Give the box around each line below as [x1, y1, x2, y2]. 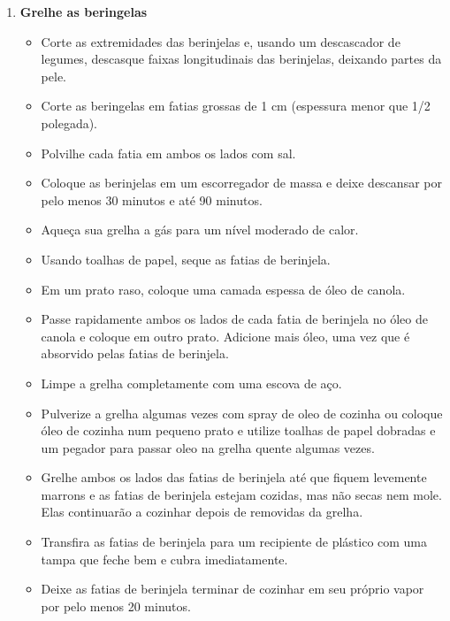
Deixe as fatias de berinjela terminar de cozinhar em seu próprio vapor [41, 579, 424, 598]
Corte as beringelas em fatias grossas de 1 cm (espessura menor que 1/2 [41, 96, 431, 115]
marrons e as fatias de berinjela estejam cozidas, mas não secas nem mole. [41, 485, 442, 503]
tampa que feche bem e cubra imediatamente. [41, 549, 288, 568]
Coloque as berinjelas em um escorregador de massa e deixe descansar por [41, 173, 442, 192]
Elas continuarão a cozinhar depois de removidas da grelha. [41, 502, 363, 521]
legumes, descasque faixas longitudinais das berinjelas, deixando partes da [41, 50, 442, 68]
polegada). [41, 113, 97, 132]
